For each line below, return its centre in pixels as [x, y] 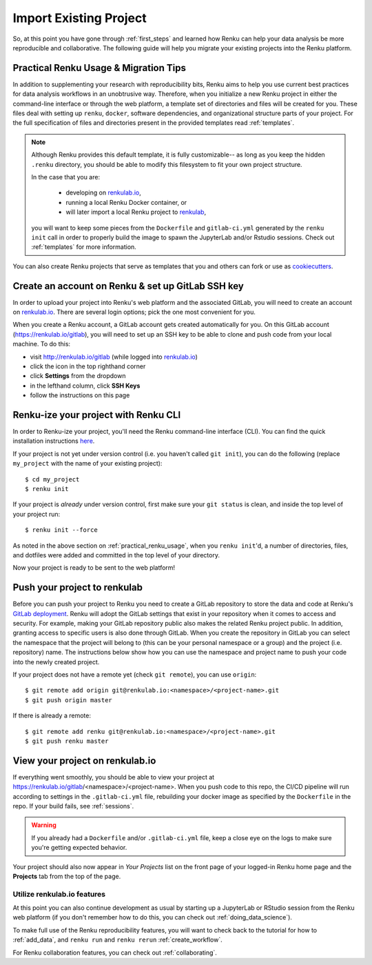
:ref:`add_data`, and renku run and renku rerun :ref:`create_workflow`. [118, 940]
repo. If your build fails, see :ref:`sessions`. [73, 806]
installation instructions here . [54, 441]
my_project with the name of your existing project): [87, 464]
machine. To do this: [42, 344]
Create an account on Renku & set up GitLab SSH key [128, 286]
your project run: [37, 514]
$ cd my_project [52, 479]
